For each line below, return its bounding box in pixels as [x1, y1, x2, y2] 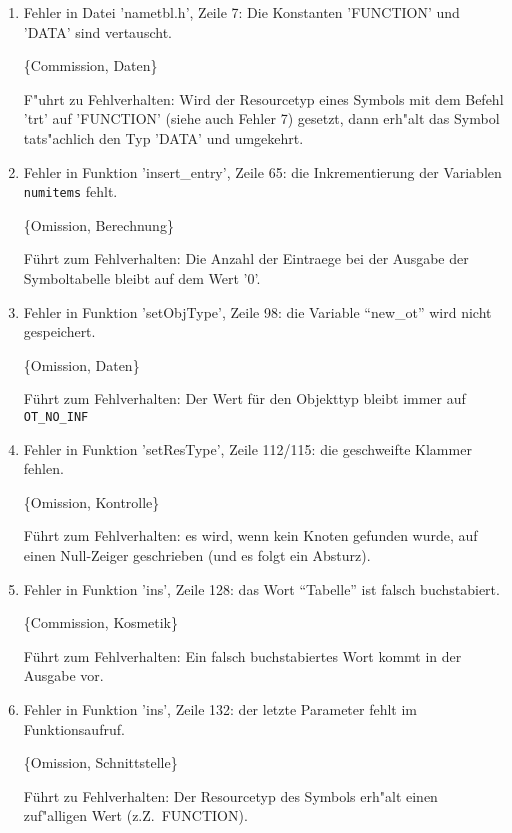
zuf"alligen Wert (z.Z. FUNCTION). [23, 805, 248, 826]
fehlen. [23, 458, 64, 479]
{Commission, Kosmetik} [23, 612, 179, 633]
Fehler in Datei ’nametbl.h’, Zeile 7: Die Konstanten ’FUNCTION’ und [23, 2, 460, 22]
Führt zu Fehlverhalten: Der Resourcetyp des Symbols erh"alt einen [23, 785, 438, 806]
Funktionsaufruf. [23, 718, 125, 739]
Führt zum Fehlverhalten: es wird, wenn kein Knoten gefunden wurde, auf [23, 525, 478, 546]
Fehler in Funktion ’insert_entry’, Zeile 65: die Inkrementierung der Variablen [23, 161, 502, 182]
